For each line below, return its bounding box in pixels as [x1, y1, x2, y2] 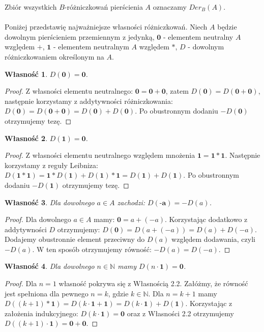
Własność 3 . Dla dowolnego [5, 197, 95, 207]
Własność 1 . [5, 68, 48, 79]
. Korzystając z [185, 298, 232, 309]
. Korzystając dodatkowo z [165, 214, 248, 225]
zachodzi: [117, 197, 145, 207]
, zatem [165, 86, 189, 96]
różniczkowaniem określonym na [5, 51, 104, 62]
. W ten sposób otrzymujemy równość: [32, 243, 152, 254]
